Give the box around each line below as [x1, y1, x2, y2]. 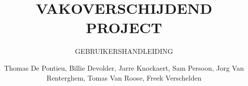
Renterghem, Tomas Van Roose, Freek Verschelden [46, 72, 202, 83]
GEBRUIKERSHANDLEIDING [75, 46, 173, 56]
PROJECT [86, 17, 162, 38]
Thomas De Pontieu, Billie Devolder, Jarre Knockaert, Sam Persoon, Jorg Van [4, 62, 244, 73]
